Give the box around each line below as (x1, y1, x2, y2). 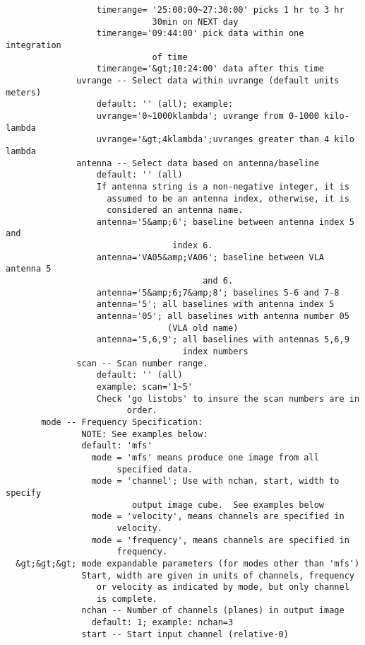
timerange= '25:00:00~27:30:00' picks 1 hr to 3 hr (96, 5, 345, 15)
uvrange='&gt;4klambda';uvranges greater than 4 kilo (96, 134, 354, 145)
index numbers (182, 347, 249, 357)
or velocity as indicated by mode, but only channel (96, 582, 349, 593)
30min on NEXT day (152, 16, 239, 27)
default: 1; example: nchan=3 (91, 617, 234, 628)
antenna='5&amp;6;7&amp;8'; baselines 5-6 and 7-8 (96, 287, 340, 298)
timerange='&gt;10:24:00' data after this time (96, 64, 325, 74)
